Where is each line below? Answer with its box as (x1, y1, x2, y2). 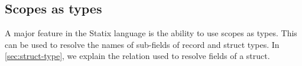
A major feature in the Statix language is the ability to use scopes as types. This (5, 27, 297, 39)
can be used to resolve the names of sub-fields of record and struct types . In (5, 38, 280, 50)
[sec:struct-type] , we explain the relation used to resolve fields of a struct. (5, 50, 270, 62)
